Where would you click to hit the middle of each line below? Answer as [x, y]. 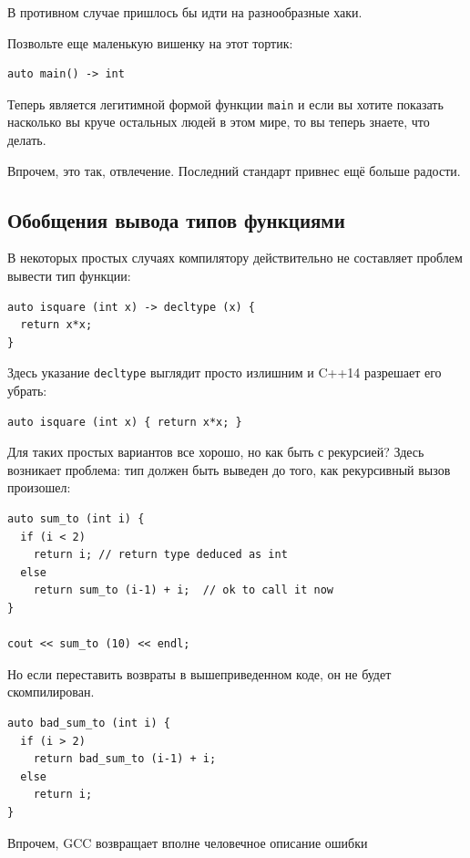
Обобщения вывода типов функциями [176, 219]
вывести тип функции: [69, 276]
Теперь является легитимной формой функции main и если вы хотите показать [225, 103]
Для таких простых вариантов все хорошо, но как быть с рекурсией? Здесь [216, 452]
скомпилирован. [51, 692]
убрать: [27, 391]
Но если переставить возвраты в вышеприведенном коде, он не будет [199, 673]
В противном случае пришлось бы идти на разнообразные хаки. [185, 12]
